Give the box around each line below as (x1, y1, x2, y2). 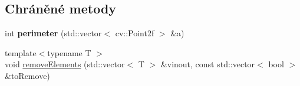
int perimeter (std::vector (5, 27, 102, 39)
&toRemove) (5, 69, 50, 81)
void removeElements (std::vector (5, 58, 125, 70)
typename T (47, 46, 91, 59)
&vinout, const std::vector (160, 58, 255, 70)
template (5, 46, 37, 59)
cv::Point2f (115, 27, 154, 39)
